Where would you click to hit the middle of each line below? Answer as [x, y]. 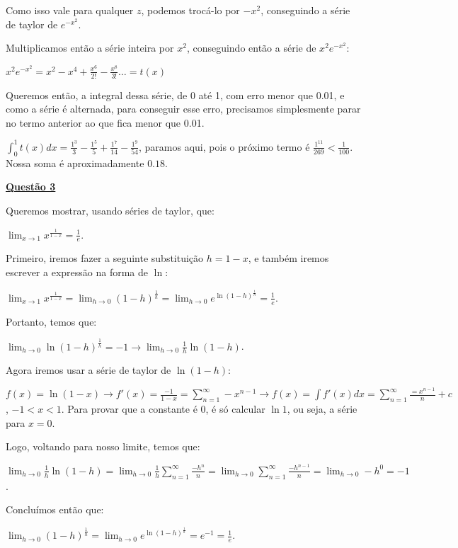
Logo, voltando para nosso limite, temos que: [103, 446]
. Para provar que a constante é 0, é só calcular [163, 408]
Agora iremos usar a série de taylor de [88, 370]
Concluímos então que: [55, 509]
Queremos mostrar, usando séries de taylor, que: [110, 210]
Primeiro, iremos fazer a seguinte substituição [105, 258]
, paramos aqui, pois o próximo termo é [224, 146]
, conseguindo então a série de [251, 48]
